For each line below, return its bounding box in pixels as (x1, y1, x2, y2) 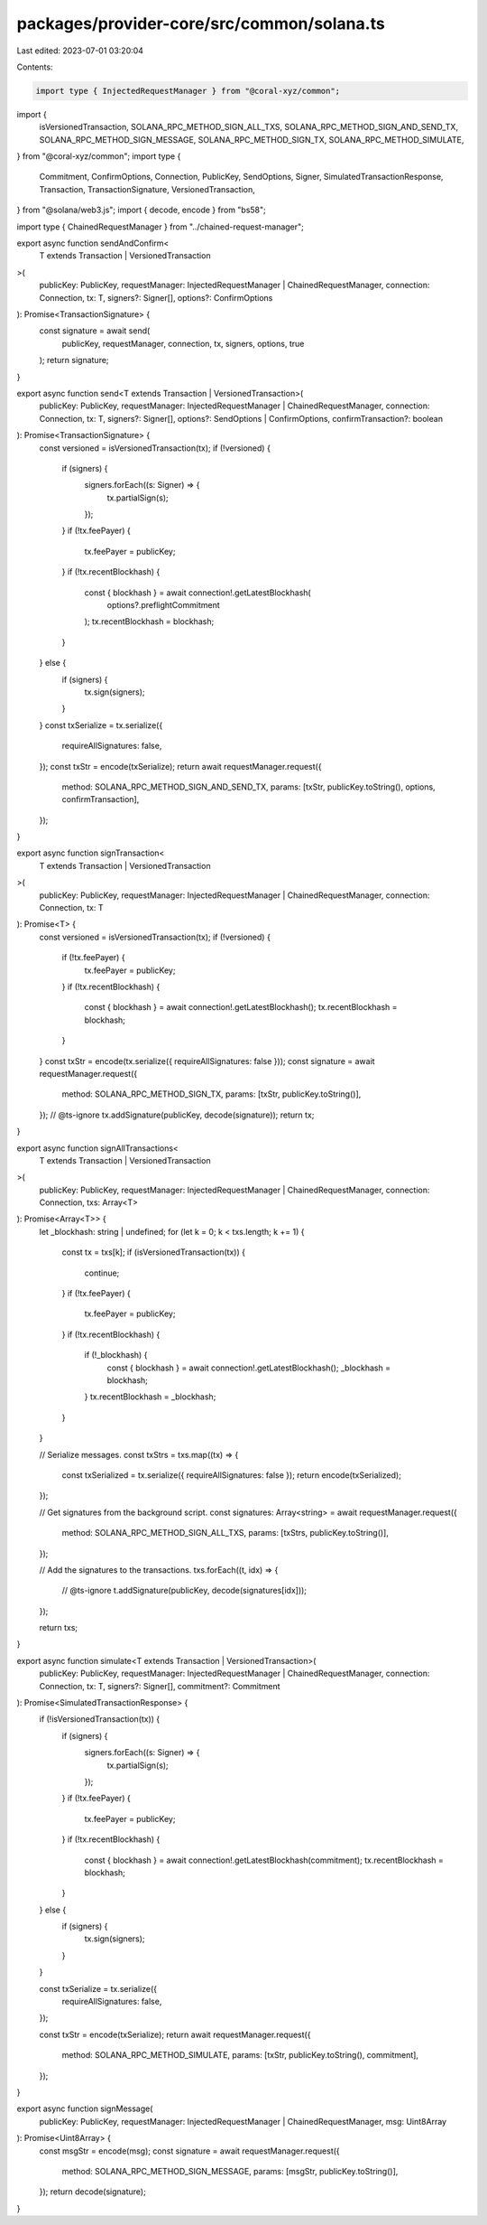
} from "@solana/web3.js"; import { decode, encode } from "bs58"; (16, 204, 266, 216)
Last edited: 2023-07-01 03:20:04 (16, 45, 144, 56)
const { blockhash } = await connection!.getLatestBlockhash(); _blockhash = (106, 1362, 391, 1373)
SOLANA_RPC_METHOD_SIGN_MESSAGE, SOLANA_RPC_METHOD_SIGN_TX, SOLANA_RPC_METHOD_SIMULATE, (39, 134, 464, 145)
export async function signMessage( (16, 2103, 153, 2114)
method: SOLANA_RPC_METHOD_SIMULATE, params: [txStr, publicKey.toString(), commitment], (61, 2050, 419, 2061)
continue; (84, 1267, 120, 1278)
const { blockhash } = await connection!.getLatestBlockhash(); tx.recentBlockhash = (84, 1002, 398, 1013)
